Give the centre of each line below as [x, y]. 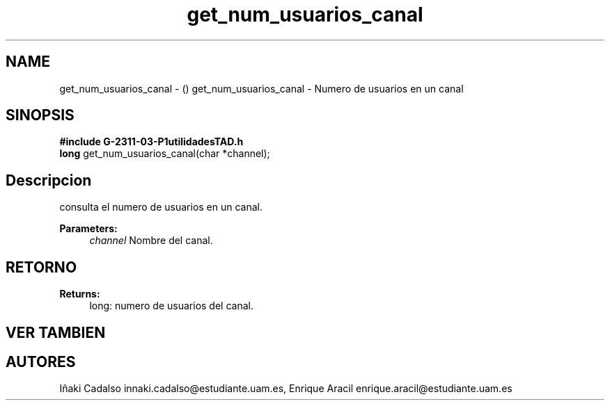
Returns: [80, 294]
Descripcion [49, 180]
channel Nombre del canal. [151, 241]
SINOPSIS [40, 115]
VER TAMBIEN [56, 332]
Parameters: [88, 229]
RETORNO [41, 267]
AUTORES [41, 362]
